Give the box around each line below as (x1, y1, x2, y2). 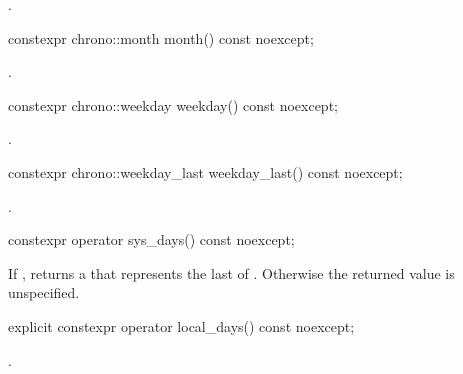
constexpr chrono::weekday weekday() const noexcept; (8, 94, 338, 115)
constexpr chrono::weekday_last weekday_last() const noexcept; (8, 161, 403, 182)
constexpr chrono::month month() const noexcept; (8, 27, 314, 48)
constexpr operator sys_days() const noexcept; (8, 229, 295, 250)
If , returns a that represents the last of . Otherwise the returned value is (8, 262, 455, 283)
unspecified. (8, 282, 80, 303)
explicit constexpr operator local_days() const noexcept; (8, 315, 355, 336)
